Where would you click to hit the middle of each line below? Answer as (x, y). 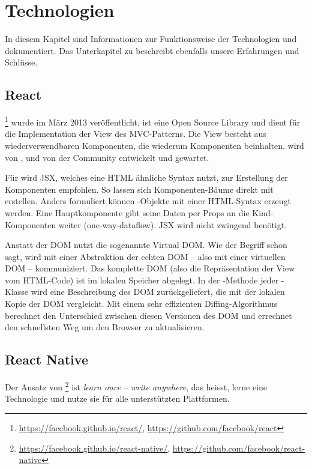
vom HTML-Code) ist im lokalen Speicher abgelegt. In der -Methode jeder (142, 280)
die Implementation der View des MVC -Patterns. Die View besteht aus (136, 134)
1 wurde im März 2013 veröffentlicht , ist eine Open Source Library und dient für (153, 121)
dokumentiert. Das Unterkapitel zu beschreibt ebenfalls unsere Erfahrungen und (152, 50)
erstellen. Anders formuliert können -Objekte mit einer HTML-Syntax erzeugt (148, 201)
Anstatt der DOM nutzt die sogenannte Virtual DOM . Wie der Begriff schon (146, 245)
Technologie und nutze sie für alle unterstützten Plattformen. (117, 398)
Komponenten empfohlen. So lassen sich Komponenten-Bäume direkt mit (139, 189)
